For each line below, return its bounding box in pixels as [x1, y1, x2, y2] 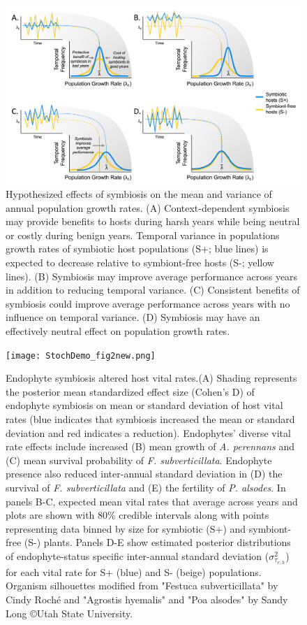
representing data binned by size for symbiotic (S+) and [6, 521, 246, 536]
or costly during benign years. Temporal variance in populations [6, 227, 280, 242]
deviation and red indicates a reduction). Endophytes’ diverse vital [6, 425, 291, 440]
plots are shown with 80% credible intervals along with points [6, 508, 269, 522]
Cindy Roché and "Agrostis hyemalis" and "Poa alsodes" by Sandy [6, 592, 288, 607]
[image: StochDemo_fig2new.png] [6, 350, 156, 361]
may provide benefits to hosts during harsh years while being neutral [6, 214, 300, 229]
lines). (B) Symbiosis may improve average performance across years [6, 268, 298, 283]
